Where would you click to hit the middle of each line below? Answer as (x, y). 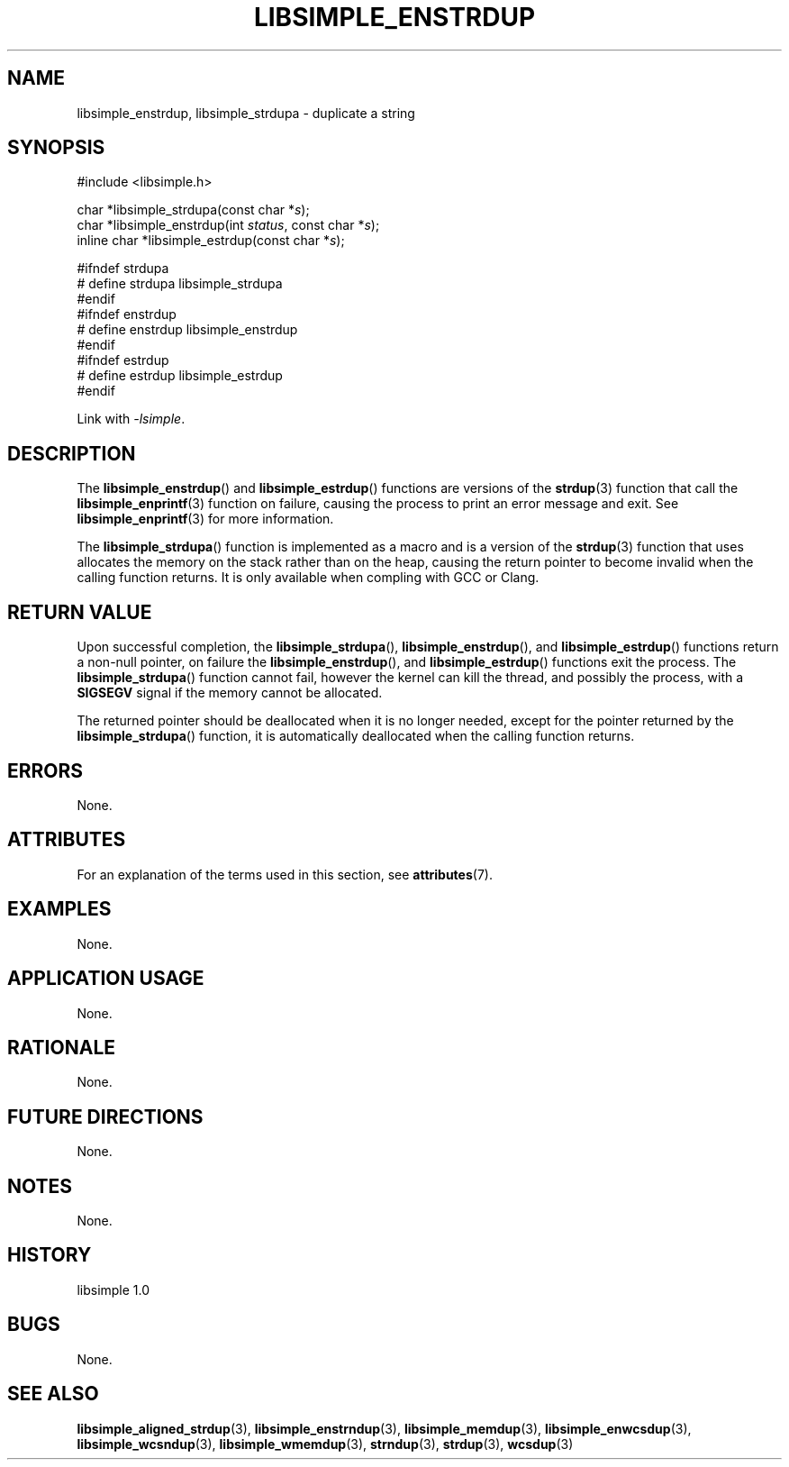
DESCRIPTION (72, 453)
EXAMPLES (59, 909)
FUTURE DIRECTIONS (105, 1116)
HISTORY (50, 1255)
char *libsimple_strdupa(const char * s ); (193, 210)
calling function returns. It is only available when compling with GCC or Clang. (308, 578)
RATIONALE (62, 1047)
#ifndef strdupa (123, 269)
